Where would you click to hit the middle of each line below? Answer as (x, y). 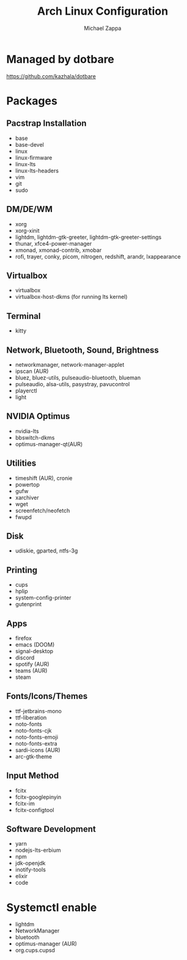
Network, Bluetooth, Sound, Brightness (82, 350)
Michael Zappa (103, 28)
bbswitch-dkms (35, 438)
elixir (21, 876)
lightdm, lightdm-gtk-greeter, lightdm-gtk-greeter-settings (88, 237)
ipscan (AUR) (32, 371)
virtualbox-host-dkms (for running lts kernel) (71, 297)
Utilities (21, 464)
